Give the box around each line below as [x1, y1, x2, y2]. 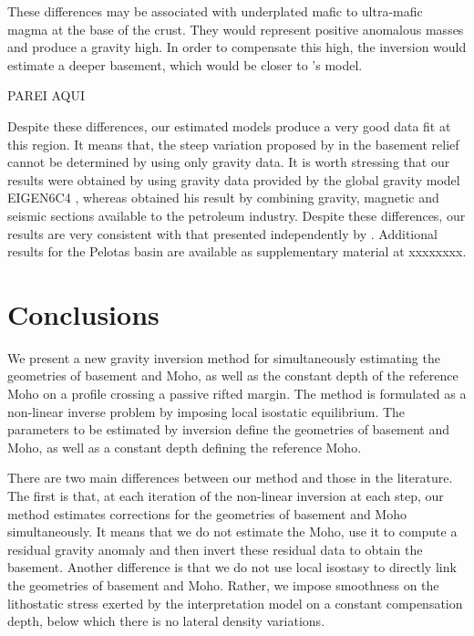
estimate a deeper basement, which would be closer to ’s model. [7, 55, 363, 74]
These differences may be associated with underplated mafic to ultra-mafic [7, 2, 423, 20]
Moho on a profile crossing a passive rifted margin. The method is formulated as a [7, 384, 467, 403]
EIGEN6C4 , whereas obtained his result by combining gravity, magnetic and [7, 188, 439, 207]
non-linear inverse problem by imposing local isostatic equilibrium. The [7, 401, 406, 421]
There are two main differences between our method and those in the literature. [7, 468, 453, 487]
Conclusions [7, 295, 160, 332]
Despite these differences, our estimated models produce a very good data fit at [7, 116, 451, 135]
